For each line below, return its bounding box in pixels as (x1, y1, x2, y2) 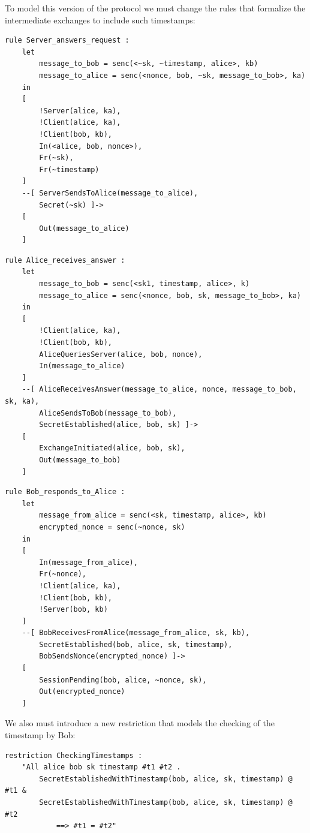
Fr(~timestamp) (39, 165, 100, 174)
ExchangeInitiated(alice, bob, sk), (39, 444, 185, 453)
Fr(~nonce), (39, 570, 87, 579)
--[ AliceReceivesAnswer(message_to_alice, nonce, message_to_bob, (22, 385, 297, 394)
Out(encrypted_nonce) (39, 687, 125, 696)
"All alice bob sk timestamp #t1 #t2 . (22, 763, 181, 772)
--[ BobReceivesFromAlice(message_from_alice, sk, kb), (22, 628, 250, 637)
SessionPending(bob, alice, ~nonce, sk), (39, 675, 207, 684)
